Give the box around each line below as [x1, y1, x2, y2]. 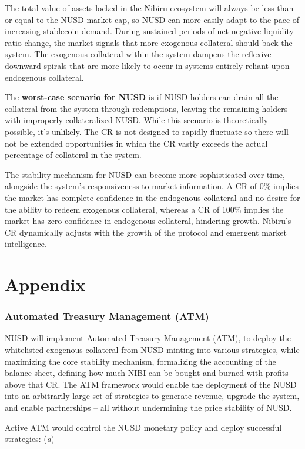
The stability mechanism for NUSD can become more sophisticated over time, [5, 168, 285, 180]
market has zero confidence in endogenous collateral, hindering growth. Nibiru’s [5, 214, 291, 227]
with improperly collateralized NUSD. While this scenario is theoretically [5, 114, 269, 126]
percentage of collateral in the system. [5, 148, 142, 161]
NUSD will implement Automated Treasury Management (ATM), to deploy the [5, 332, 291, 344]
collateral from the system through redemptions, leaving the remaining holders [5, 102, 288, 114]
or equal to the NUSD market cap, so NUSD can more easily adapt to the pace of [5, 13, 300, 25]
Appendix [5, 272, 86, 296]
